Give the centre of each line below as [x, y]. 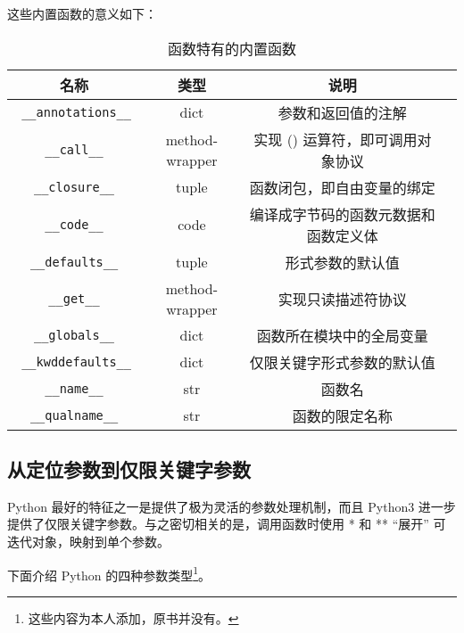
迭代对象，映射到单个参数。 [88, 541]
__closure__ [75, 187]
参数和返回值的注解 [342, 112]
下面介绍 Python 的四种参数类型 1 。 [109, 573]
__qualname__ [74, 415]
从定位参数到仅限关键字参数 [129, 469]
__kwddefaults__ [76, 362]
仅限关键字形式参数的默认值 [342, 362]
